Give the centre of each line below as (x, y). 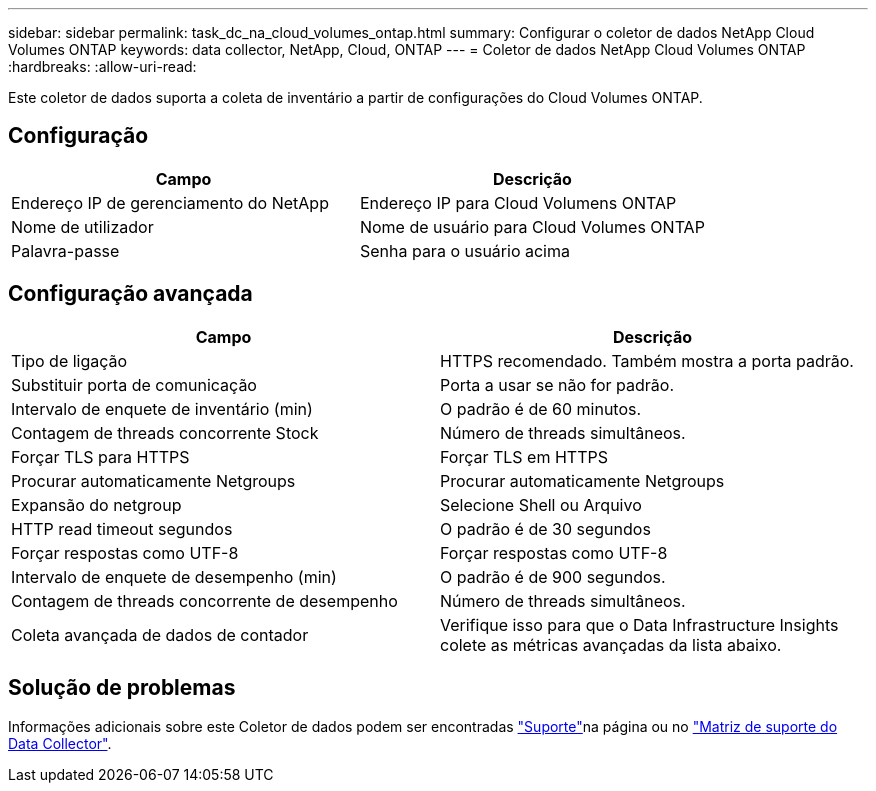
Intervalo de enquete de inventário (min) (162, 408)
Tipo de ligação (69, 360)
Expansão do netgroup (96, 504)
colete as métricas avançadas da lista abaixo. (611, 644)
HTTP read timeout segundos (122, 528)
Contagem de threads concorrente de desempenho (204, 600)
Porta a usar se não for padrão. (557, 384)
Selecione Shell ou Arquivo (541, 504)
